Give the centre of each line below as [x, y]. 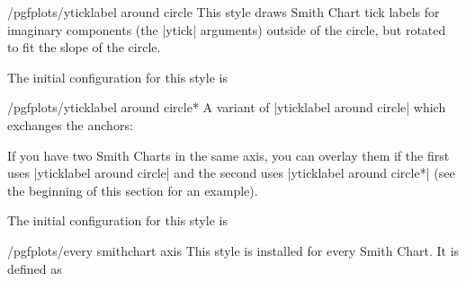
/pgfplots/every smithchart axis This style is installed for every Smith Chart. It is [233, 250]
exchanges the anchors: [70, 124]
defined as [35, 268]
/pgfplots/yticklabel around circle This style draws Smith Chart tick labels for [224, 12]
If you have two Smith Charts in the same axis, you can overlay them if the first [229, 155]
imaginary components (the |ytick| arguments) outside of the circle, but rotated [227, 29]
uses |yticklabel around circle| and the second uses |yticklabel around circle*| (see [231, 173]
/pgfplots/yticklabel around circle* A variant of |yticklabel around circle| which [227, 107]
